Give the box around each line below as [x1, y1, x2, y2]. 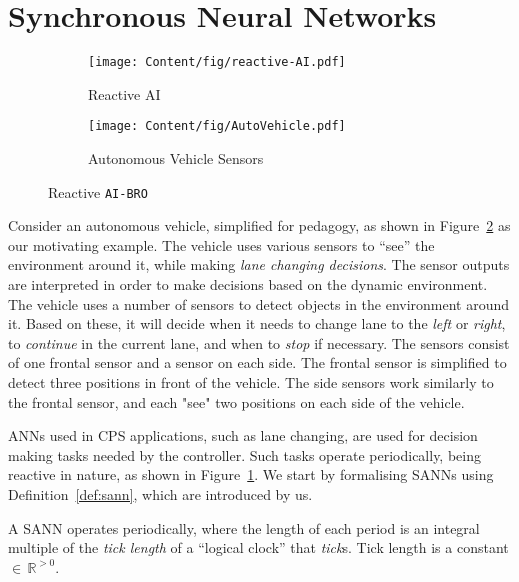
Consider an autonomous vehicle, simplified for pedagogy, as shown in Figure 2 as [8, 215, 511, 236]
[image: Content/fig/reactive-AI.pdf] [88, 55, 346, 70]
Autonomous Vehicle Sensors [88, 148, 264, 169]
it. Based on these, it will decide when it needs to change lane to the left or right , [8, 313, 506, 334]
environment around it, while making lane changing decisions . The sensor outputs [8, 254, 510, 275]
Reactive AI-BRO [48, 181, 148, 202]
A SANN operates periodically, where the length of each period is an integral [8, 517, 480, 538]
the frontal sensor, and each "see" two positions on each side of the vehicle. [8, 391, 465, 412]
